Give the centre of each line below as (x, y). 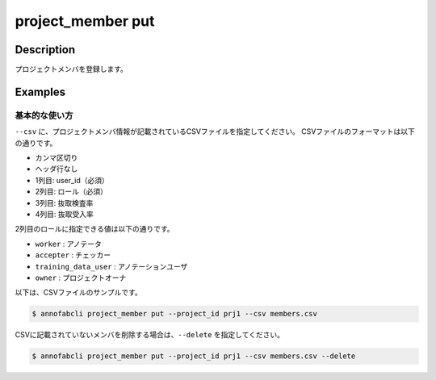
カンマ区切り (57, 158)
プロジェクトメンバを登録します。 (71, 69)
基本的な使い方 (44, 115)
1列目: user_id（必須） (72, 180)
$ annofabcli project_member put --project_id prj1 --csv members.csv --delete (194, 356)
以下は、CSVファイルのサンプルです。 (79, 292)
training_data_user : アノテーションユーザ (111, 266)
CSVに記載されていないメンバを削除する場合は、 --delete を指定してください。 (149, 335)
